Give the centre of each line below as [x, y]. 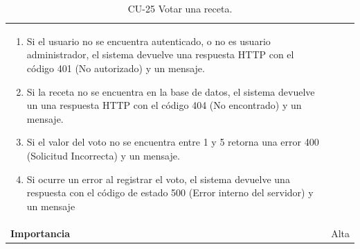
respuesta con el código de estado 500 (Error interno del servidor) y [170, 192]
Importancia [40, 233]
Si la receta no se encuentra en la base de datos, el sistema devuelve [171, 91]
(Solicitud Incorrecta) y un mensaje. [103, 155]
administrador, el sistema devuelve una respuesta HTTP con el [160, 54]
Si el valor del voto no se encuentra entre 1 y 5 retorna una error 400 [173, 142]
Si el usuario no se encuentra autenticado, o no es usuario [148, 41]
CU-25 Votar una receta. [180, 8]
